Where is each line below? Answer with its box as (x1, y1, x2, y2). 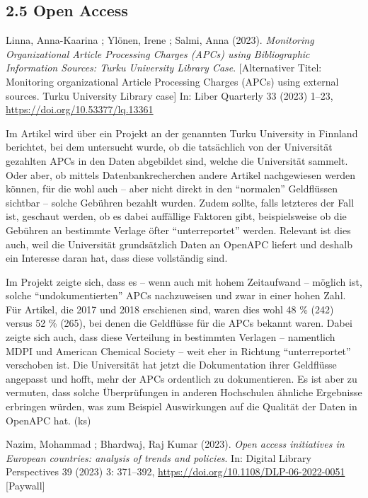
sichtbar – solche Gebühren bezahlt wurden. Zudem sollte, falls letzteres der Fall (6, 195, 355, 209)
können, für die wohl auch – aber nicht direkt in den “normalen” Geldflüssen (6, 181, 338, 196)
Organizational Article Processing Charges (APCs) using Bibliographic (6, 46, 310, 61)
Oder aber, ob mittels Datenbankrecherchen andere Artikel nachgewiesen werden (6, 167, 356, 182)
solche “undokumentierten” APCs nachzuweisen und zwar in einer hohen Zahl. (6, 288, 346, 303)
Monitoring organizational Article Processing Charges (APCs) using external (6, 74, 339, 88)
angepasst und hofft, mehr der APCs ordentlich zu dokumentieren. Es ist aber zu (6, 371, 357, 386)
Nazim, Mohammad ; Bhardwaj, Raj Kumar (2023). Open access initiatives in (6, 436, 345, 451)
